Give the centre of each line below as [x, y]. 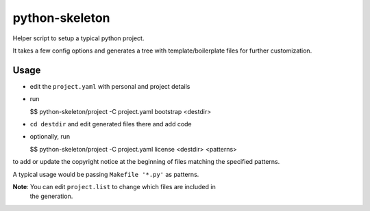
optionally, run [50, 137]
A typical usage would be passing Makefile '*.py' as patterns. [106, 174]
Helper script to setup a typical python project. [78, 38]
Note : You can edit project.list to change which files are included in [114, 186]
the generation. [51, 196]
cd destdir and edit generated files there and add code [111, 124]
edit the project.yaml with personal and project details [110, 86]
